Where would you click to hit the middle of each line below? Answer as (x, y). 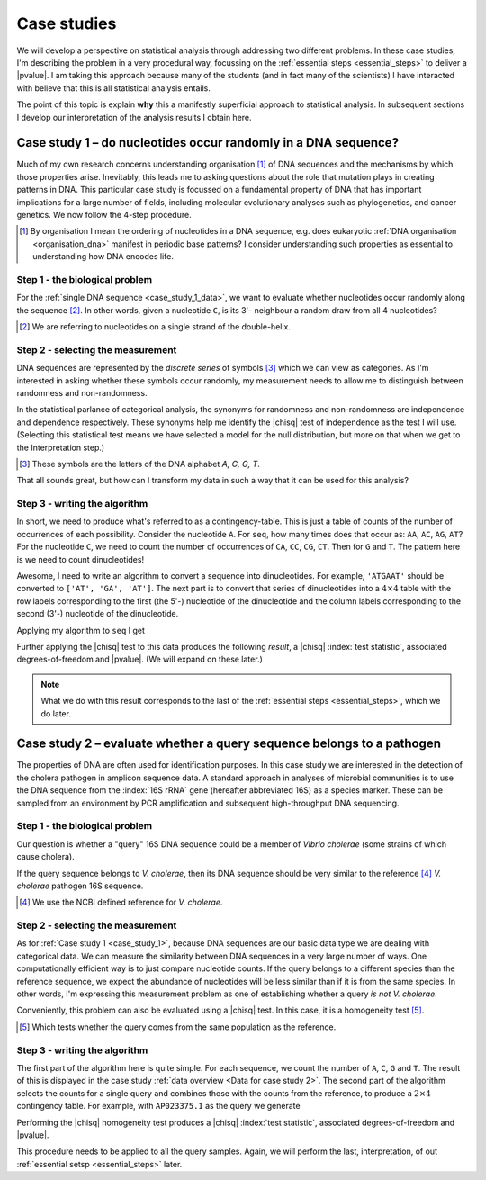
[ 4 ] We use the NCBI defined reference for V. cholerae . (121, 902)
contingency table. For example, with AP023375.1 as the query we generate (158, 1106)
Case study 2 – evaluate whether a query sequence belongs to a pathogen (229, 744)
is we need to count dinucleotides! (80, 559)
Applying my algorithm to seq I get (81, 630)
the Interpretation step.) (61, 447)
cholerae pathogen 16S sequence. (80, 886)
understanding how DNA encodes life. (103, 257)
